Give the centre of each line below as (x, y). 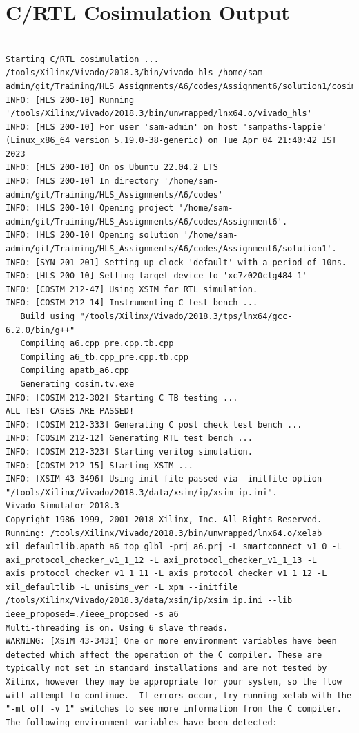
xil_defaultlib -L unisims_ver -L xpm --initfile (122, 587)
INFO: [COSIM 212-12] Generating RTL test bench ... (129, 438)
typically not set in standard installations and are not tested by (166, 668)
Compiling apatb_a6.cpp (75, 371)
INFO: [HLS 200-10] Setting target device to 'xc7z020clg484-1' (156, 276)
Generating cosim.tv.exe (77, 384)
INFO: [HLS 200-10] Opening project (90, 208)
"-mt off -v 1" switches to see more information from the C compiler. (174, 709)
